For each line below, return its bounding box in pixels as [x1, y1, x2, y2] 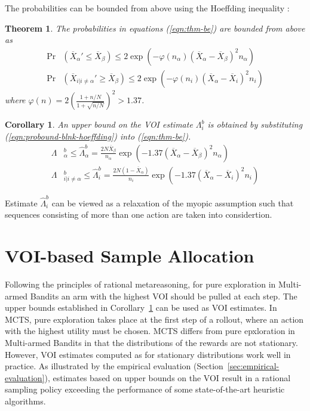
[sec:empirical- [227, 360, 280, 372]
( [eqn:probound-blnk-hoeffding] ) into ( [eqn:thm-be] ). [5, 129, 191, 142]
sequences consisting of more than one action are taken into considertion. [5, 208, 272, 221]
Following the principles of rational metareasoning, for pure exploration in [5, 277, 276, 290]
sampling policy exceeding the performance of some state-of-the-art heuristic [5, 383, 285, 395]
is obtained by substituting [207, 118, 303, 131]
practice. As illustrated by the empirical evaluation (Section [5, 360, 223, 372]
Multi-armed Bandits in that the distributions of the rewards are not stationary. [5, 336, 298, 348]
